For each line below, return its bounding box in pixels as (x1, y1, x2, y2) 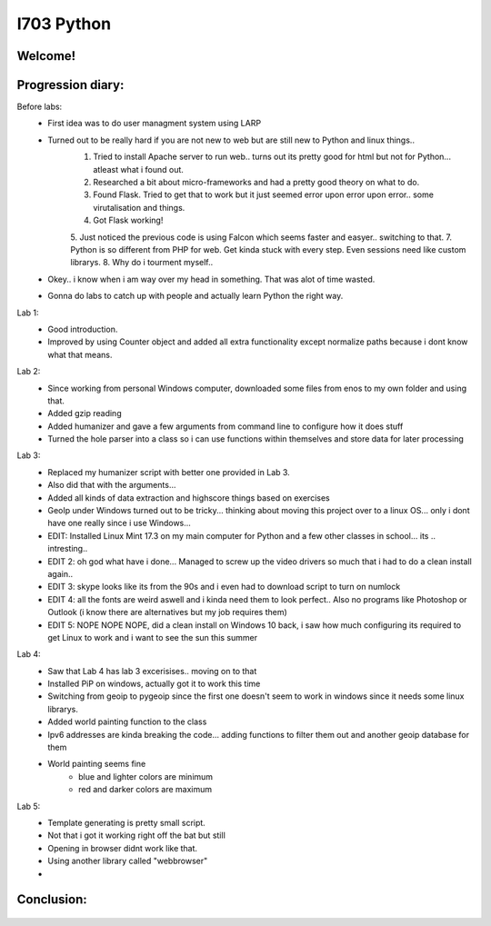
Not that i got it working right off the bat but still (47, 830, 226, 841)
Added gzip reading (47, 408, 122, 419)
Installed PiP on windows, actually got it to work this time (47, 678, 261, 690)
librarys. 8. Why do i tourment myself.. (70, 257, 214, 268)
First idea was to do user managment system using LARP (47, 118, 262, 129)
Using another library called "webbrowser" (47, 855, 208, 867)
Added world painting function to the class (47, 716, 207, 727)
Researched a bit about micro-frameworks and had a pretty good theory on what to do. (93, 177, 420, 188)
